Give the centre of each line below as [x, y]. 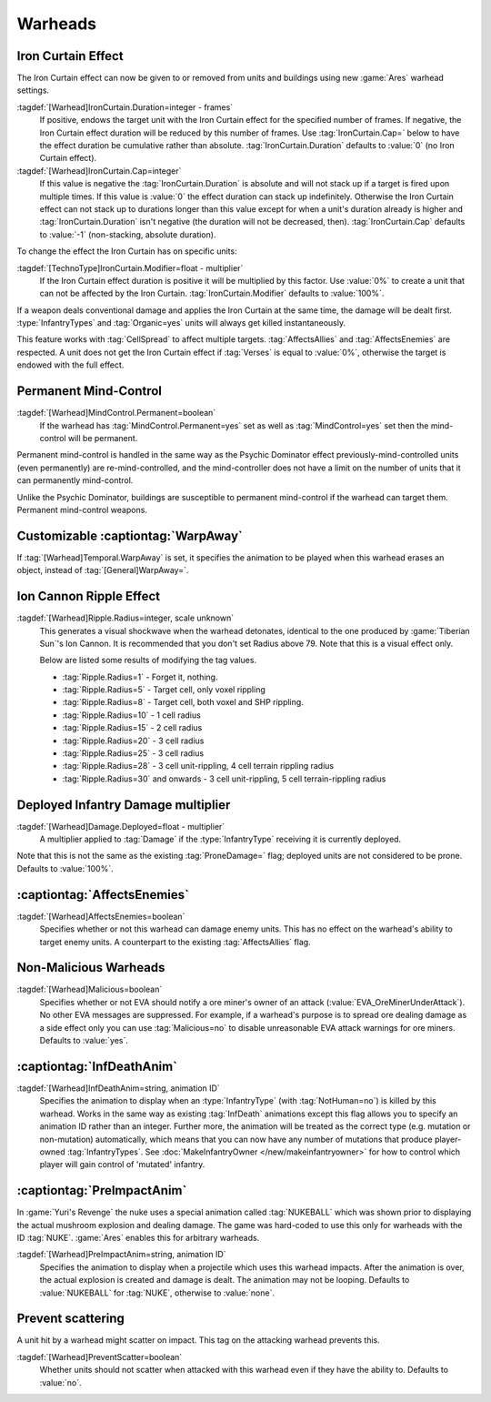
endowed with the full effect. [70, 365]
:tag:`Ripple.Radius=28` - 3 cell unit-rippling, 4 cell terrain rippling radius [198, 766]
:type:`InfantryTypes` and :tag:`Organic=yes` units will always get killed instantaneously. [181, 323]
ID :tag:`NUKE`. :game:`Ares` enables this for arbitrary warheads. [138, 1237]
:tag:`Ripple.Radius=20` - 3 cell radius [133, 741]
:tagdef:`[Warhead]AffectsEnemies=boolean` [101, 916]
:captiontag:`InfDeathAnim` [97, 1066]
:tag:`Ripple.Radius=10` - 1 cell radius [132, 715]
